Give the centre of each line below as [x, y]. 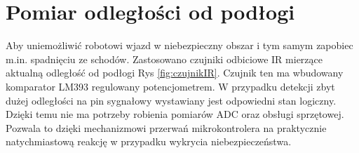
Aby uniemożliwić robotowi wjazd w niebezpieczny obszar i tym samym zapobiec [179, 45]
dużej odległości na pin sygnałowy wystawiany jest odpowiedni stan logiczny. [171, 100]
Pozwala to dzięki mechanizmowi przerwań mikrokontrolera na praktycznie [166, 127]
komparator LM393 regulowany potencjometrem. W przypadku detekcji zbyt [170, 86]
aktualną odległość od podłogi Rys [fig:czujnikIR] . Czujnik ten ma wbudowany [175, 73]
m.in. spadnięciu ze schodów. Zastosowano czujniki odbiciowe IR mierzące [164, 59]
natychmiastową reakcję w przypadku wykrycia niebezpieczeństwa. [149, 141]
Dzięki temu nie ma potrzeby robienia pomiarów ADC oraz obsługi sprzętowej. [175, 114]
